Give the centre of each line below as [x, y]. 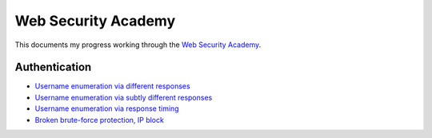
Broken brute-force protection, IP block [99, 120]
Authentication [53, 67]
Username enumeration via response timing [107, 108]
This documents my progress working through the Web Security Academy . [138, 45]
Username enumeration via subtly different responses [124, 97]
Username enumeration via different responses [113, 86]
